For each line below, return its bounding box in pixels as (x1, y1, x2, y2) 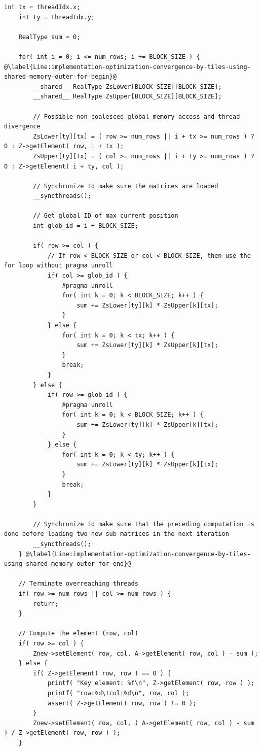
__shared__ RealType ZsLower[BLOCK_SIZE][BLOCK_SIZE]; (33, 83, 222, 90)
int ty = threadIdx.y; (18, 13, 95, 21)
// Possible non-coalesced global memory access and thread (33, 113, 240, 120)
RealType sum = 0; (18, 33, 81, 41)
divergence (4, 123, 41, 130)
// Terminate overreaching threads (18, 580, 138, 588)
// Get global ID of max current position (33, 212, 178, 220)
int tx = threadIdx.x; (4, 4, 81, 11)
